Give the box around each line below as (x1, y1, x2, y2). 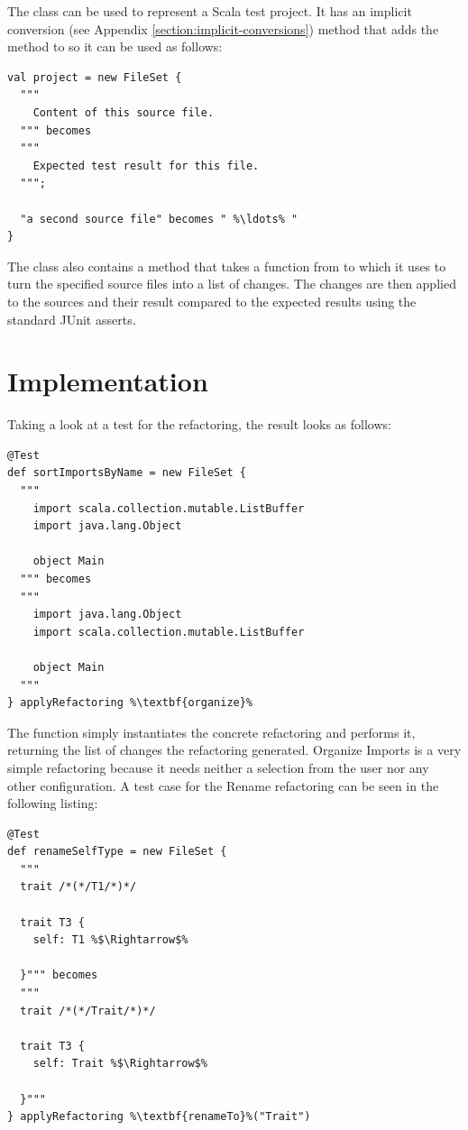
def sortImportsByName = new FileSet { (7, 466, 246, 480)
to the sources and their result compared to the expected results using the (7, 291, 417, 310)
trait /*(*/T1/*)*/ (20, 880, 137, 894)
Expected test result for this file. (32, 159, 260, 172)
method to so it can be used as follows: (7, 37, 223, 56)
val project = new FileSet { (7, 70, 182, 84)
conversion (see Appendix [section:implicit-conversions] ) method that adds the (7, 19, 439, 38)
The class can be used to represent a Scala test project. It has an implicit (7, 2, 412, 20)
